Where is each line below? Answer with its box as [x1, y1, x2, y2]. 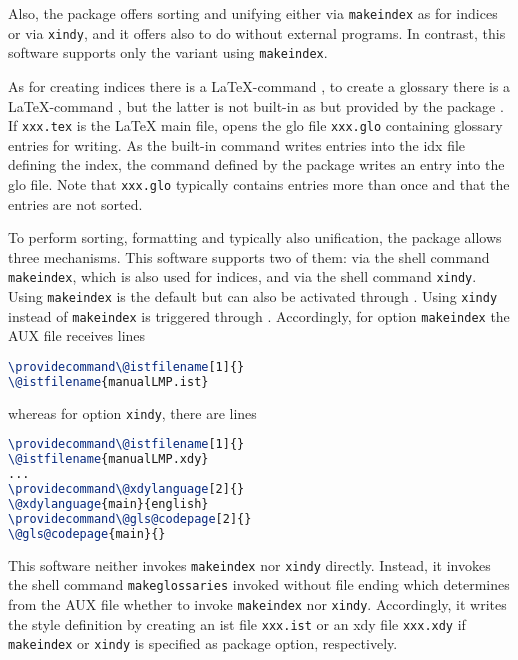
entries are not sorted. [8, 193, 143, 214]
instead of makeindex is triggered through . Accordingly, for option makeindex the [8, 305, 510, 326]
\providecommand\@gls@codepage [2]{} [8, 511, 252, 526]
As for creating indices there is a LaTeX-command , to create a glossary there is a [8, 75, 511, 96]
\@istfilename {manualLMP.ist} [8, 374, 209, 389]
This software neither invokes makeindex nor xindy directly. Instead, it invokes [8, 554, 491, 575]
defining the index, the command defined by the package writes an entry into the [8, 154, 505, 175]
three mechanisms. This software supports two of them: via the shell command [8, 246, 490, 267]
